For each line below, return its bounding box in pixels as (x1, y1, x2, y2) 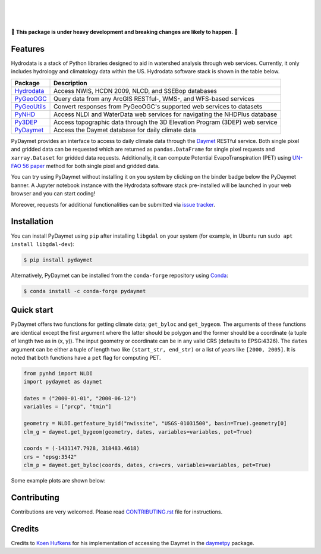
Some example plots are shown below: (11, 477, 106, 484)
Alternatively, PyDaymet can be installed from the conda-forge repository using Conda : (11, 272, 228, 279)
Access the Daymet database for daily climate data (53, 126, 196, 134)
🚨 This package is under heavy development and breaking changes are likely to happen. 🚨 (11, 29, 238, 36)
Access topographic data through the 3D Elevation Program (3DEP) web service (53, 118, 278, 126)
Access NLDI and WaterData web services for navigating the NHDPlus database (53, 110, 278, 119)
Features (11, 43, 45, 54)
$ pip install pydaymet (23, 256, 93, 263)
